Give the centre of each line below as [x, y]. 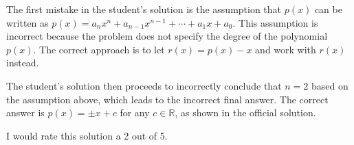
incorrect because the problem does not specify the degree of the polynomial [167, 36]
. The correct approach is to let [99, 49]
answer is [25, 113]
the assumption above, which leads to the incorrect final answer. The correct [167, 99]
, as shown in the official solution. [245, 113]
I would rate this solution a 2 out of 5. [87, 135]
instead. [23, 63]
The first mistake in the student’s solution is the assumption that [144, 9]
